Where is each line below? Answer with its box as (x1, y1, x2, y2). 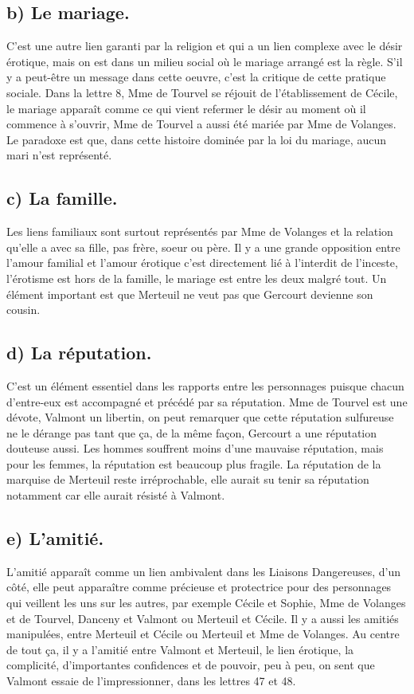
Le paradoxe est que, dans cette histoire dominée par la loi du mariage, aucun (6, 131, 386, 147)
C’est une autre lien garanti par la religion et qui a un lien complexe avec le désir (6, 37, 403, 54)
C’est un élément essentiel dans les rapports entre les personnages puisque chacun (6, 377, 404, 394)
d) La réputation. (6, 340, 152, 365)
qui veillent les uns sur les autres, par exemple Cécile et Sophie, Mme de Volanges (6, 594, 406, 611)
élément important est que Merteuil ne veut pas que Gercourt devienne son (6, 285, 373, 302)
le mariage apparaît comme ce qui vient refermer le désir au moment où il (6, 100, 366, 116)
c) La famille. (6, 186, 118, 210)
